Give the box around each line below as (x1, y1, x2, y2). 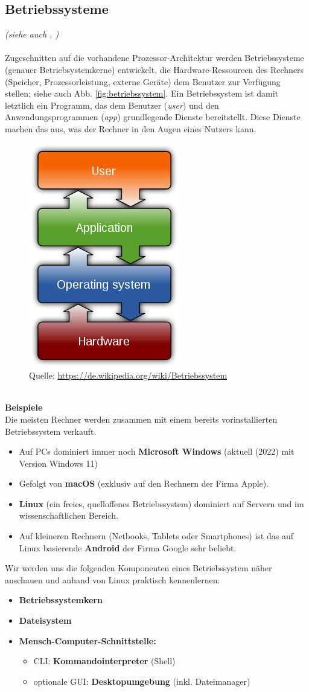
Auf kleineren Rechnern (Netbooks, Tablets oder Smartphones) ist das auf (19, 530, 293, 542)
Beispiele (5, 401, 43, 414)
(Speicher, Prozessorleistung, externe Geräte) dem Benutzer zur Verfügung (5, 75, 281, 88)
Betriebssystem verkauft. (5, 424, 97, 437)
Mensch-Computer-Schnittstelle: (19, 634, 156, 647)
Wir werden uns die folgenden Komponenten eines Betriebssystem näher (5, 562, 272, 574)
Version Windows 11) (19, 457, 98, 469)
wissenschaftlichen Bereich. (19, 509, 118, 522)
